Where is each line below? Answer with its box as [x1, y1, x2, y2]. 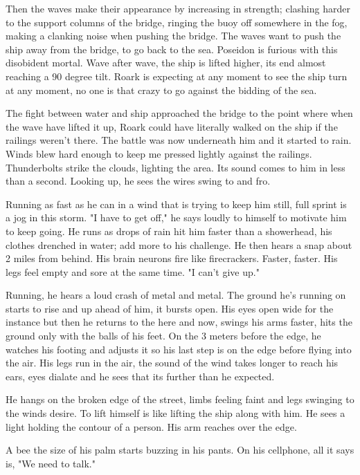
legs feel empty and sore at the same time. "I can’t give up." [6, 264, 260, 279]
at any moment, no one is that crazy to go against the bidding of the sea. [6, 82, 317, 97]
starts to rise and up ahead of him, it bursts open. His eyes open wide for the [6, 301, 334, 315]
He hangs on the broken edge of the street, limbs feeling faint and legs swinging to [6, 392, 354, 407]
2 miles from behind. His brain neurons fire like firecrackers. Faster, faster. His [6, 251, 338, 266]
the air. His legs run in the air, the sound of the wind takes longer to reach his [6, 355, 339, 370]
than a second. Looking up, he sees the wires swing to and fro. [6, 174, 271, 188]
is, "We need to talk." [6, 456, 96, 470]
